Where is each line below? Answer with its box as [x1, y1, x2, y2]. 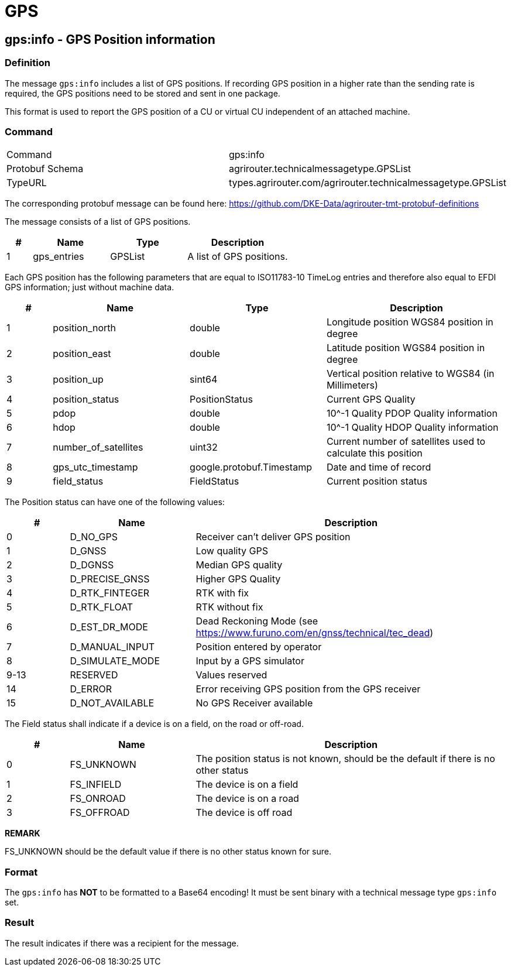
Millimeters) [326, 379, 378, 392]
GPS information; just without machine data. [5, 282, 174, 293]
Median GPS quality [196, 559, 283, 571]
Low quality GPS [196, 545, 268, 557]
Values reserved [196, 669, 267, 681]
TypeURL [6, 177, 47, 189]
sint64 [190, 373, 218, 386]
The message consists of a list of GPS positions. [5, 217, 191, 227]
